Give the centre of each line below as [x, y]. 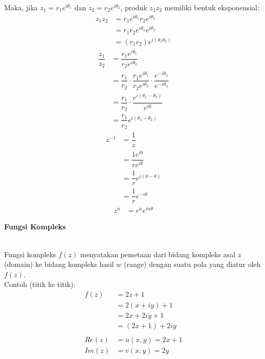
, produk [134, 7]
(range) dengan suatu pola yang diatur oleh [192, 264]
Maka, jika [21, 7]
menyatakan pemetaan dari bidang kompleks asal [158, 254]
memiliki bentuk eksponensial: [212, 7]
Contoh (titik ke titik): [40, 284]
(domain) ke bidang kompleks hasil [59, 264]
